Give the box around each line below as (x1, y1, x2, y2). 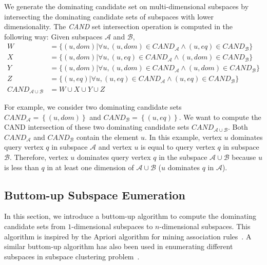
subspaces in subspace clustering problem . (4, 251, 140, 261)
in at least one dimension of (47, 161, 134, 172)
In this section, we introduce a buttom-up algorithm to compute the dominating (4, 211, 257, 221)
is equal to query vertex (141, 141, 215, 152)
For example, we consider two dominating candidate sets (4, 101, 182, 112)
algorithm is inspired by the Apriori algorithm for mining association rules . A (4, 231, 252, 241)
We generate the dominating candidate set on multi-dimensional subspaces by (4, 1, 249, 11)
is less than (4, 161, 39, 172)
